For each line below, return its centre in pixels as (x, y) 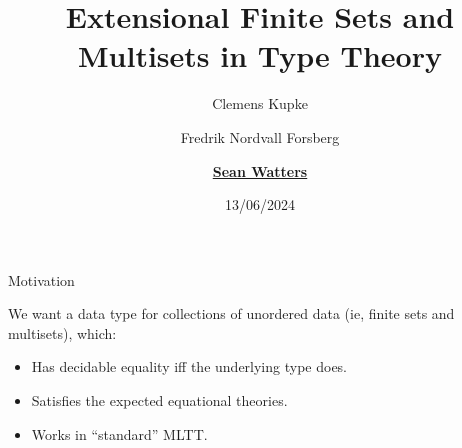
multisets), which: (62, 332)
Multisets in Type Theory (259, 55)
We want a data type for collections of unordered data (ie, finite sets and (231, 313)
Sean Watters (260, 170)
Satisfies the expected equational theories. (159, 400)
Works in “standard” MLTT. (119, 433)
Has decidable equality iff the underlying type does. (189, 366)
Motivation (41, 279)
